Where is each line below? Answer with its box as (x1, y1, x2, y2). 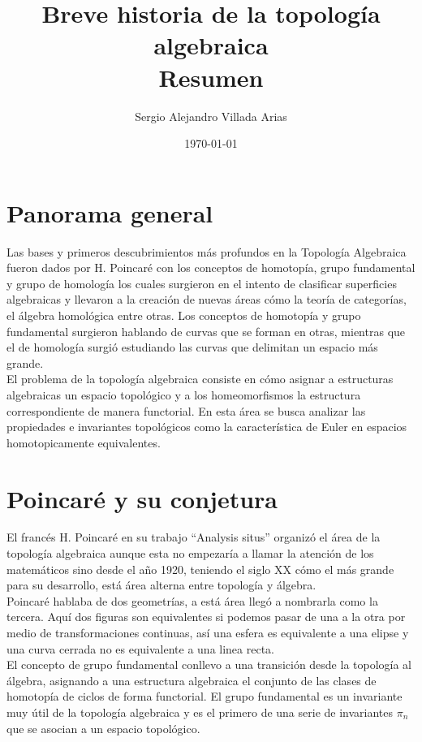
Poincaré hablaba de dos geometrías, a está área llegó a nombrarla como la (6, 592, 378, 609)
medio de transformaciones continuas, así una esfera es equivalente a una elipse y (6, 624, 409, 641)
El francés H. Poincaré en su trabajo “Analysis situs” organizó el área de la (6, 528, 381, 546)
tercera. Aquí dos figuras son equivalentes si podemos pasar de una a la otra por (6, 608, 406, 625)
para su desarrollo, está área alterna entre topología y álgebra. (6, 576, 316, 593)
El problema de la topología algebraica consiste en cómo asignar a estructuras (6, 370, 394, 387)
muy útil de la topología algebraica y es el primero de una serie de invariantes (6, 704, 394, 720)
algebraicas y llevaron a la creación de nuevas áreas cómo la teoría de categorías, (6, 291, 407, 308)
